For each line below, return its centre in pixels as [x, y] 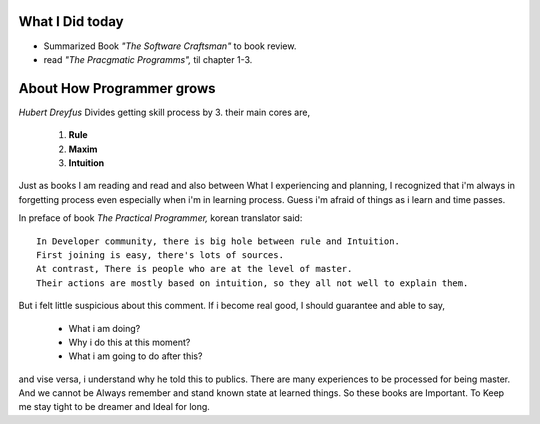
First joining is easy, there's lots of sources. [160, 254]
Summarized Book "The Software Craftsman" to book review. [170, 46]
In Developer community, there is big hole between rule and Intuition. [218, 241]
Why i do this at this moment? [129, 342]
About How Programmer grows [117, 88]
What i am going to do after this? [135, 356]
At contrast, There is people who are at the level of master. [194, 269]
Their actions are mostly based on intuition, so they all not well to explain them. [252, 283]
